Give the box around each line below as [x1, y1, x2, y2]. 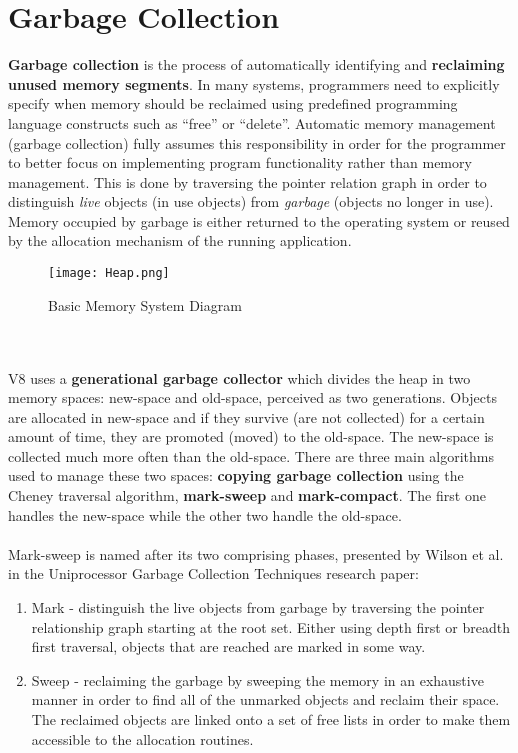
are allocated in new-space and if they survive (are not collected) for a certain [8, 406, 485, 427]
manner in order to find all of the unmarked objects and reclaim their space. [31, 689, 500, 710]
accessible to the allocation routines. [31, 728, 254, 749]
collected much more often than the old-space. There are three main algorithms [8, 445, 495, 466]
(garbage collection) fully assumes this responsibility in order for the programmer [8, 132, 506, 153]
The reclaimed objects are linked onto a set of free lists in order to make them [31, 709, 511, 729]
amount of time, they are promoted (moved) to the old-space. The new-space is [8, 426, 494, 447]
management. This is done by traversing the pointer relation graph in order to [8, 171, 487, 192]
